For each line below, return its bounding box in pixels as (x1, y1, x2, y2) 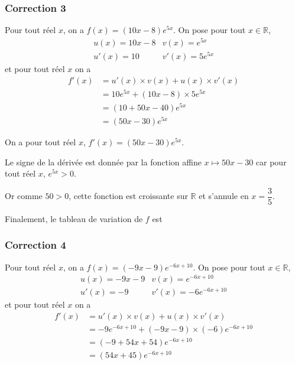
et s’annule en (199, 190, 249, 202)
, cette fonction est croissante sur (69, 190, 188, 202)
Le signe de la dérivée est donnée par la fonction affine (5, 155, 202, 168)
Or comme (5, 190, 43, 202)
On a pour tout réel (5, 135, 76, 148)
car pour (255, 155, 287, 168)
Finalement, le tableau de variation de (5, 212, 143, 224)
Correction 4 (5, 237, 66, 252)
